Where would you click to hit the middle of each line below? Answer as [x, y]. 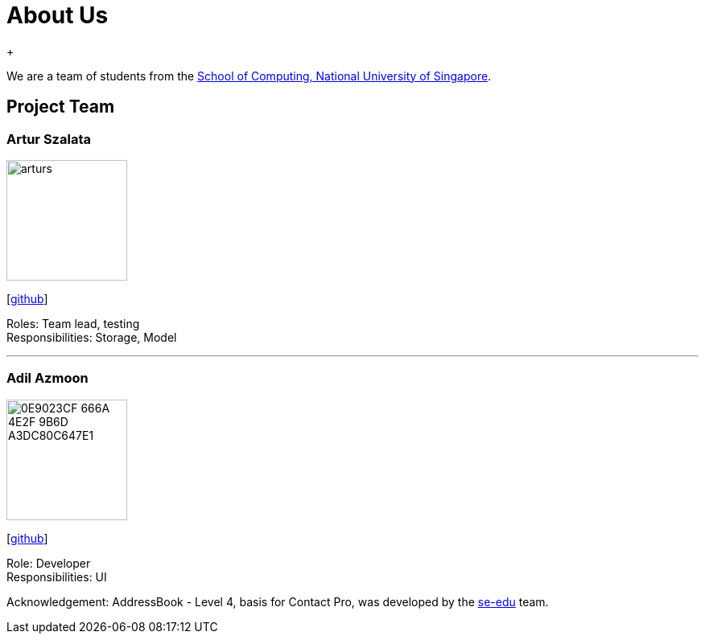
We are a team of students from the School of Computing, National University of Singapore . [249, 76]
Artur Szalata [49, 139]
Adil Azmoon [47, 378]
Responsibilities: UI [57, 576]
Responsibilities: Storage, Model [92, 337]
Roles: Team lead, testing [73, 323]
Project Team [61, 107]
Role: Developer [49, 563]
